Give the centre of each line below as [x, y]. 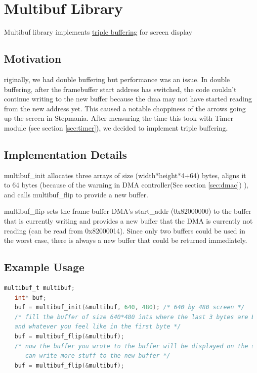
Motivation [33, 59]
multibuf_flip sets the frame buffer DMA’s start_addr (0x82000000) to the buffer [128, 211]
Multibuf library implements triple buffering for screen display [98, 32]
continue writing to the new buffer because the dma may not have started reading [128, 99]
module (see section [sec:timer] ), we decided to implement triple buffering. [116, 127]
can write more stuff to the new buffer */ [98, 356]
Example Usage [44, 267]
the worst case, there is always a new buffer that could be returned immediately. [126, 240]
